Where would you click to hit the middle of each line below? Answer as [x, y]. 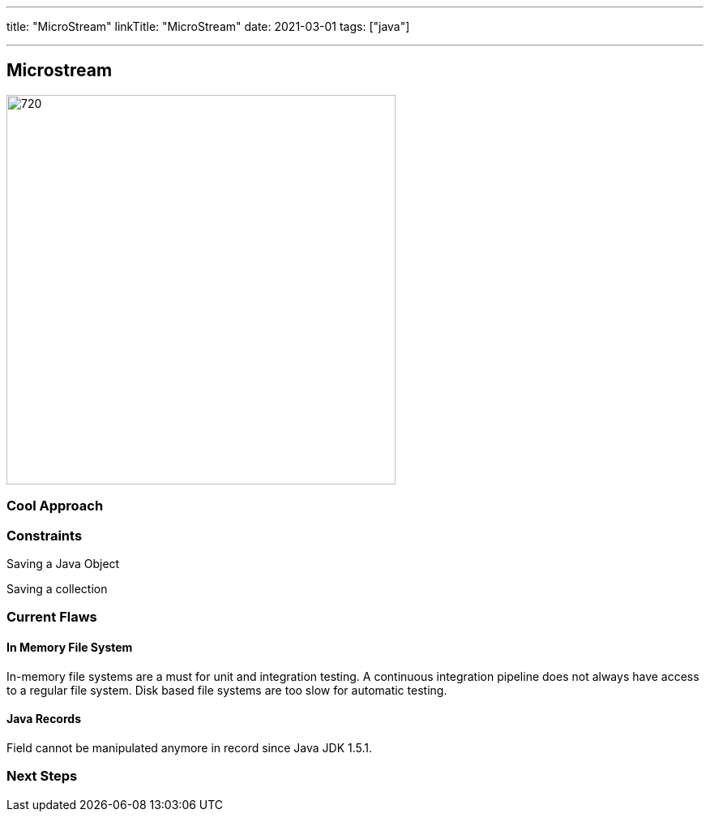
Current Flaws [52, 617]
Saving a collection [57, 588]
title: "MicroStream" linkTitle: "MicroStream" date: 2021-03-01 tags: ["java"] [208, 26]
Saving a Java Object [63, 563]
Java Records [44, 719]
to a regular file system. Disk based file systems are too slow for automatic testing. [227, 690]
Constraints [45, 535]
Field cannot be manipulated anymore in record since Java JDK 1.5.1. [190, 747]
